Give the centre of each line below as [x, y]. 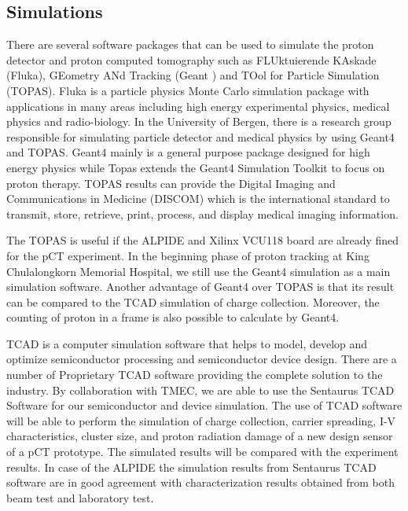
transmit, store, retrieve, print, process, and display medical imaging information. [202, 213]
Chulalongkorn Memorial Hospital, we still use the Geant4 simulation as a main [198, 271]
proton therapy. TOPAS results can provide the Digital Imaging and [171, 183]
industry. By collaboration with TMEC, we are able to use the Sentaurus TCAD [200, 390]
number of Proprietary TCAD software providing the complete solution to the [195, 375]
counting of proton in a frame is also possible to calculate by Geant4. [173, 317]
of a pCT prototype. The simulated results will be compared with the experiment [202, 452]
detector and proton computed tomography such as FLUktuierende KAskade [191, 59]
